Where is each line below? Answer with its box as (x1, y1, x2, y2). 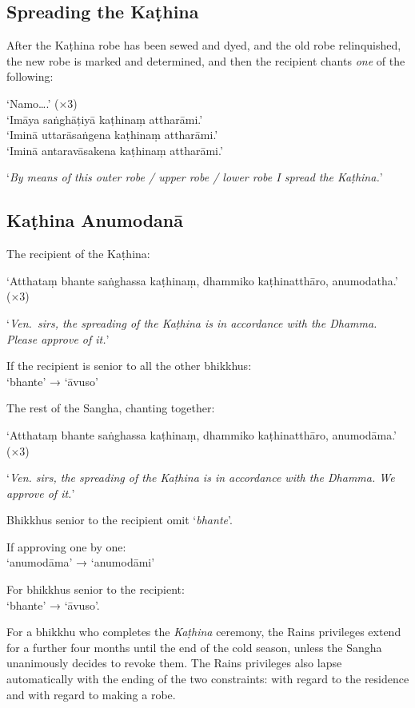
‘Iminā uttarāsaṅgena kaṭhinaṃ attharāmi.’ (6, 126, 218, 143)
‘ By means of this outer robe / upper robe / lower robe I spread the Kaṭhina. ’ (6, 169, 383, 185)
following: (6, 68, 54, 85)
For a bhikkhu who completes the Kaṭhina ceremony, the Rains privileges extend (6, 623, 401, 640)
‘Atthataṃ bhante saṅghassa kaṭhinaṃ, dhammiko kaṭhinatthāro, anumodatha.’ (6, 272, 398, 288)
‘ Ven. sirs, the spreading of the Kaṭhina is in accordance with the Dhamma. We (6, 469, 395, 486)
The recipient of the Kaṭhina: (6, 245, 150, 262)
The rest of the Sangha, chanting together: (6, 400, 215, 416)
